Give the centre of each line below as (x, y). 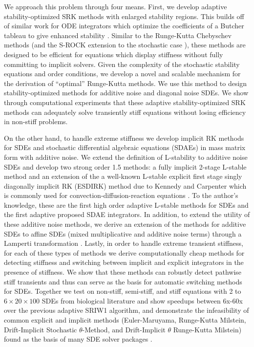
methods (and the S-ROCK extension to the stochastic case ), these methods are (125, 45)
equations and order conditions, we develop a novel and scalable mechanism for (122, 74)
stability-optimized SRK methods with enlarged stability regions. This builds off (124, 16)
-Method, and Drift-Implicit (124, 329)
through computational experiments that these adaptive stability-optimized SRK (125, 102)
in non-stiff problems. (36, 121)
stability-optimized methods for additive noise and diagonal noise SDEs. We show (126, 93)
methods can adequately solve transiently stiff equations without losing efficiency (125, 112)
